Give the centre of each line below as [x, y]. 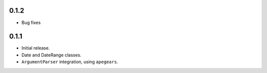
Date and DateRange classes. [51, 55]
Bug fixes [31, 23]
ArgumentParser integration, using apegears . [70, 62]
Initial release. [36, 48]
